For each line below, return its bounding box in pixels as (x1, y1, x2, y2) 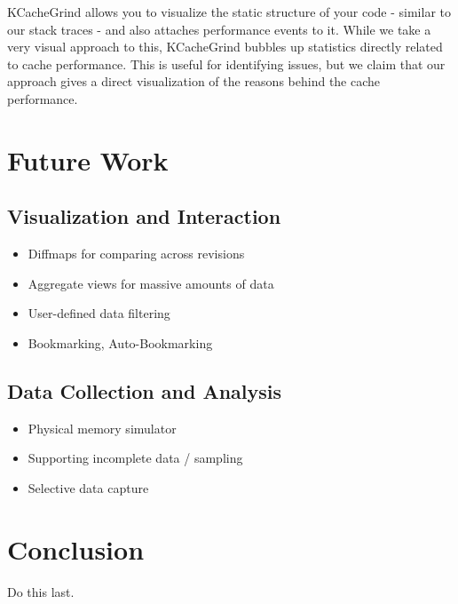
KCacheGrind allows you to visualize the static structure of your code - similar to (7, 3, 451, 20)
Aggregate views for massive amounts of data (28, 274, 274, 292)
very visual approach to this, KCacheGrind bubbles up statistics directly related (7, 37, 443, 56)
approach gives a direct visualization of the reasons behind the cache (7, 72, 381, 91)
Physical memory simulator (28, 418, 177, 437)
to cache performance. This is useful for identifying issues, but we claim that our (7, 54, 446, 73)
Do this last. (7, 582, 75, 600)
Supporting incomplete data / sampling (28, 449, 243, 467)
